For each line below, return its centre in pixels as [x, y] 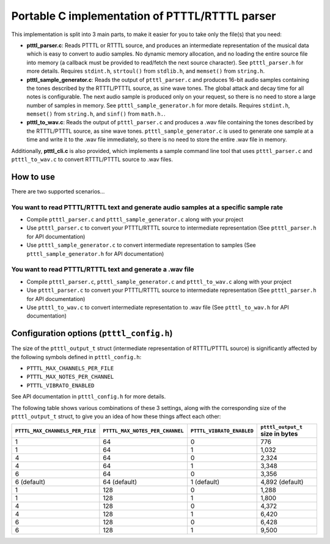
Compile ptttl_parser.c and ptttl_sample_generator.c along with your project [135, 220]
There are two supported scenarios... [58, 191]
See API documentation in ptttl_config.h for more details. [89, 397]
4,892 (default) [282, 482]
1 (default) [205, 482]
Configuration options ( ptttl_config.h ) [92, 333]
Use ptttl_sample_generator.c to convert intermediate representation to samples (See [141, 245]
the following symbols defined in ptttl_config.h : [76, 357]
